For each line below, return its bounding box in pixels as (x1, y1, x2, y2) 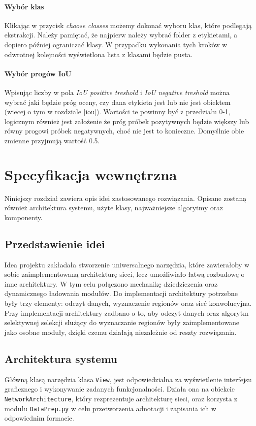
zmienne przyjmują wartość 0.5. (4, 135, 100, 145)
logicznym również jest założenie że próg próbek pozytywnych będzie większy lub (4, 116, 249, 126)
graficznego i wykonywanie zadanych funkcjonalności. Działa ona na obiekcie (4, 384, 235, 394)
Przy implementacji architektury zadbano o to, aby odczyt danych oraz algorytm (4, 307, 249, 318)
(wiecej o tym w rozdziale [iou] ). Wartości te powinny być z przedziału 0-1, (4, 106, 230, 117)
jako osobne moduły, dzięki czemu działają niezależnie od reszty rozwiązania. (4, 327, 237, 337)
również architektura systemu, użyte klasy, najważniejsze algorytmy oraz (4, 202, 223, 213)
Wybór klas (4, 1, 44, 11)
